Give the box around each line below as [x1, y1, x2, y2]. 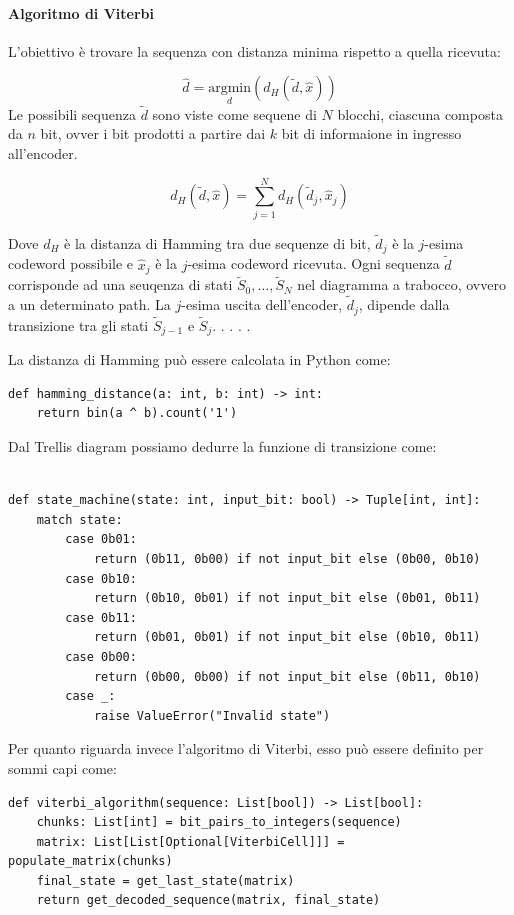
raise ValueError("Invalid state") [93, 708, 331, 723]
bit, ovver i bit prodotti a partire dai [40, 123, 266, 144]
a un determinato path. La [8, 294, 171, 315]
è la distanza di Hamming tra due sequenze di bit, [64, 232, 371, 253]
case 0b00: [65, 649, 137, 664]
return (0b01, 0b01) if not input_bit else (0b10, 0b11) [93, 630, 481, 645]
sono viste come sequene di [152, 103, 317, 124]
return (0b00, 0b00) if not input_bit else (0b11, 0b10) [93, 669, 481, 684]
